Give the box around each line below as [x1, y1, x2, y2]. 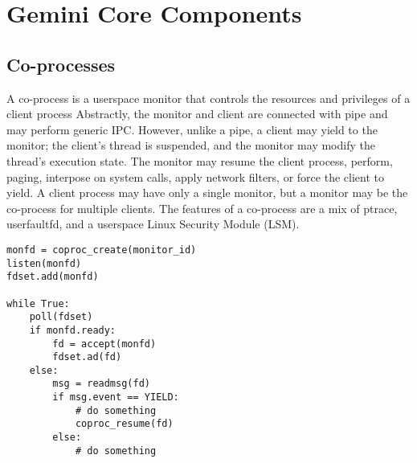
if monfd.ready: [29, 324, 117, 336]
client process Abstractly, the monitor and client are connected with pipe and [6, 105, 388, 122]
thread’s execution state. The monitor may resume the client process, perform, [6, 152, 393, 169]
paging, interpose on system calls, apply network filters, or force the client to [6, 168, 384, 185]
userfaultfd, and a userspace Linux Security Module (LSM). [6, 215, 300, 232]
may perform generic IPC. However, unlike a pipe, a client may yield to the [6, 121, 378, 137]
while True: [6, 297, 70, 309]
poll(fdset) [29, 311, 93, 323]
